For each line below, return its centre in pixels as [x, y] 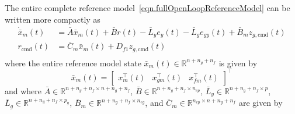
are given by [261, 103]
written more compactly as [53, 19]
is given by [238, 63]
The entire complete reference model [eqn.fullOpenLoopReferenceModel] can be [147, 8]
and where [23, 90]
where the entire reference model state [73, 63]
